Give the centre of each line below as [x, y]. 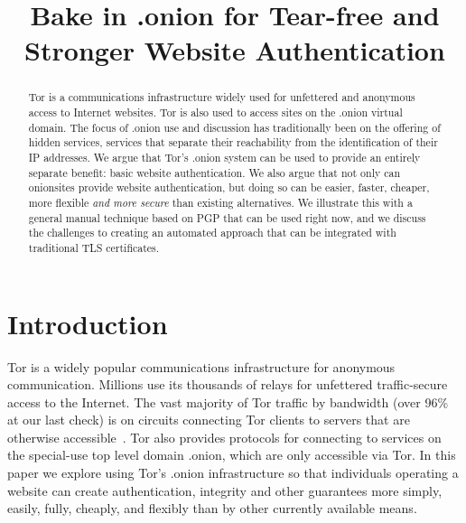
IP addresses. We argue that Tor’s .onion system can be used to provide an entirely [224, 157]
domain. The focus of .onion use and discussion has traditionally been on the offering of [234, 127]
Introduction [88, 323]
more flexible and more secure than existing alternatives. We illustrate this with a [220, 202]
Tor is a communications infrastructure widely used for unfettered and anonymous [222, 97]
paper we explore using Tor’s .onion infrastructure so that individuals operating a [233, 473]
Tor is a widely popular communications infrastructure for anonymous [201, 366]
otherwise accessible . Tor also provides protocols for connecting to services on [224, 437]
